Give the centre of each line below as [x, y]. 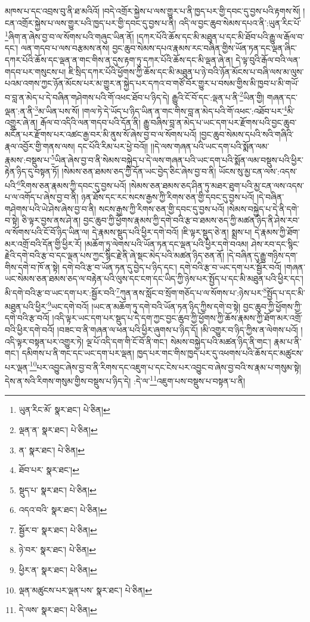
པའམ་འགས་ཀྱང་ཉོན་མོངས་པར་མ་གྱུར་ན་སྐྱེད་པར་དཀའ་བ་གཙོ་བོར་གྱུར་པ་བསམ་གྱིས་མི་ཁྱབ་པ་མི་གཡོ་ [152, 83]
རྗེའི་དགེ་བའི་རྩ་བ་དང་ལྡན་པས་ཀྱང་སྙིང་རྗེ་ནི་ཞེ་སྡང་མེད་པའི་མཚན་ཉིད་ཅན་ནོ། [115, 255]
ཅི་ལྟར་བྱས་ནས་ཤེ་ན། [51, 220]
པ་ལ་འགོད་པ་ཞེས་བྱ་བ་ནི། [42, 197]
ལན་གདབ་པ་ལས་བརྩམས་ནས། [65, 48]
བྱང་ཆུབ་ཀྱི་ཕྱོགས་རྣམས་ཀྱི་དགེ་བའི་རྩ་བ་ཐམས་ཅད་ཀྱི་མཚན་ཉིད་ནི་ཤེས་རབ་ [191, 220]
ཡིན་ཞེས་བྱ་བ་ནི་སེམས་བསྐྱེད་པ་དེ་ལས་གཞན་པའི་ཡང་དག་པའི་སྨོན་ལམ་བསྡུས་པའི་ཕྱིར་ [179, 159]
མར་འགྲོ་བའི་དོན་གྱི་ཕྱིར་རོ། [44, 243]
